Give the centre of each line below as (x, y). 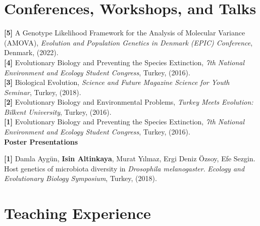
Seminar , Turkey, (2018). (43, 92)
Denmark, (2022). (31, 52)
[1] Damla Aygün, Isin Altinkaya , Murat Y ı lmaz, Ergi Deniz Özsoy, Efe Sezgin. (130, 159)
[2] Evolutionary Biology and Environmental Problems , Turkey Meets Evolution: (129, 102)
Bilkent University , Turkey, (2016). (58, 111)
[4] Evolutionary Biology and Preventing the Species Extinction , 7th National (124, 62)
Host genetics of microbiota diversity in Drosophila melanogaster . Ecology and (124, 168)
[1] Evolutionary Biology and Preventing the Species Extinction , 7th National (124, 122)
